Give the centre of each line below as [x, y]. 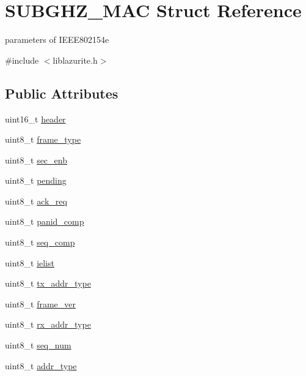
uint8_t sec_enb [36, 160]
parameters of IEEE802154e [57, 39]
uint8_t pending [36, 180]
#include [22, 60]
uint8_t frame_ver [40, 303]
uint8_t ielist [30, 262]
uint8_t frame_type [43, 139]
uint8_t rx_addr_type [48, 324]
